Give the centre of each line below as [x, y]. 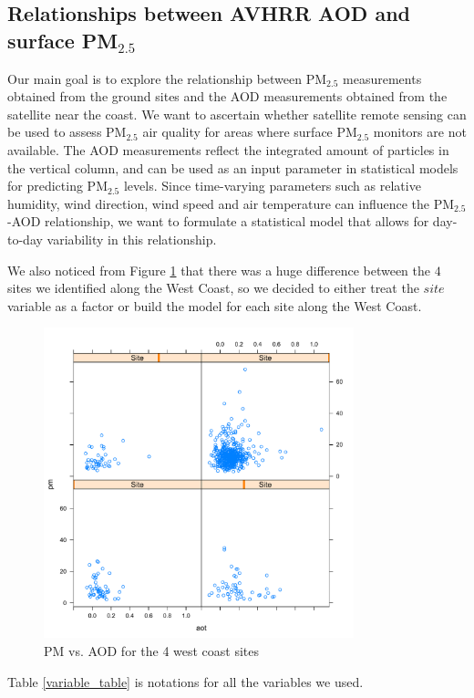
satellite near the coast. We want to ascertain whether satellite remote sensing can [237, 114]
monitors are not [420, 132]
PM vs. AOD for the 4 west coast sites [152, 651]
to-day [25, 239]
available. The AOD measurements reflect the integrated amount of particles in [228, 149]
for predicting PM [57, 186]
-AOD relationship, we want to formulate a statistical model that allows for [218, 221]
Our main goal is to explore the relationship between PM [167, 78]
